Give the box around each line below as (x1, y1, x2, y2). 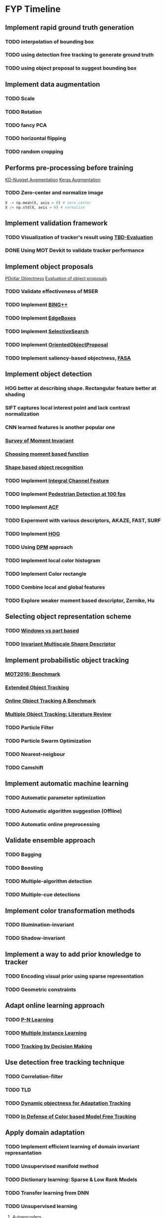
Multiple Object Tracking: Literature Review (5, 711, 112, 718)
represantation (5, 1149, 42, 1156)
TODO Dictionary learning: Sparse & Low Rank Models (5, 1176, 137, 1183)
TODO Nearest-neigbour (5, 751, 65, 758)
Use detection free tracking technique (5, 1058, 125, 1066)
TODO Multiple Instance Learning (5, 1029, 87, 1036)
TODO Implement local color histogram (5, 557, 100, 564)
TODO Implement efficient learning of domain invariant (5, 1143, 140, 1150)
